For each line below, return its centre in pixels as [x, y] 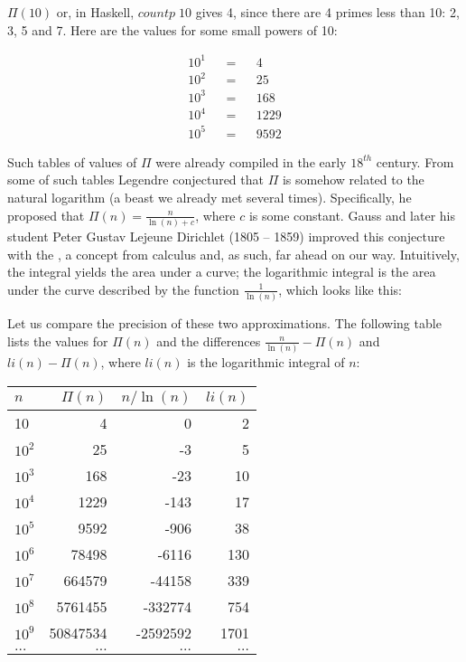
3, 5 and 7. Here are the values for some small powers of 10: [172, 29]
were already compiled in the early [251, 161]
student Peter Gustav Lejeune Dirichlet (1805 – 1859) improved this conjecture [226, 236]
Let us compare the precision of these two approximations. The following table [224, 323]
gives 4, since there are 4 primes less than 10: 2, [327, 12]
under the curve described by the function [123, 289]
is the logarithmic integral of [266, 361]
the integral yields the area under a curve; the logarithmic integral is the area [222, 272]
